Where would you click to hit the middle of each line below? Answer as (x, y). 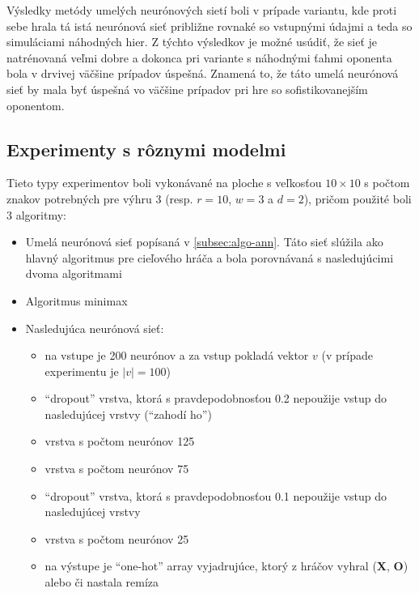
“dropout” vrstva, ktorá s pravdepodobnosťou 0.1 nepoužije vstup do (216, 495)
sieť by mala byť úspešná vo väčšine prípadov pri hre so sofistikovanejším (187, 89)
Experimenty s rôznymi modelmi (146, 149)
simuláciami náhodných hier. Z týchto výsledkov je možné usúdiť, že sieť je (192, 42)
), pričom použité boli (358, 198)
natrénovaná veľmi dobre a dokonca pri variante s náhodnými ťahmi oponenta (199, 57)
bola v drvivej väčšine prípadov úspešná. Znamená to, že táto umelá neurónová (203, 73)
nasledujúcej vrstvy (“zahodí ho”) (128, 414)
